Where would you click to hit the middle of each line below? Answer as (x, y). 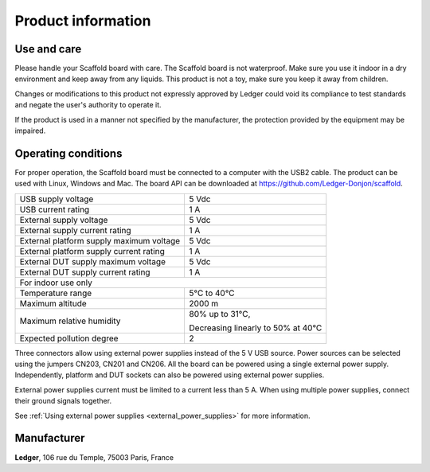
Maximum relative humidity (70, 321)
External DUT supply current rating (85, 272)
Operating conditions (68, 153)
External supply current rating (75, 230)
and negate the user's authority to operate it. (88, 105)
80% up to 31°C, (220, 314)
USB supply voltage (57, 199)
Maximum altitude (53, 303)
